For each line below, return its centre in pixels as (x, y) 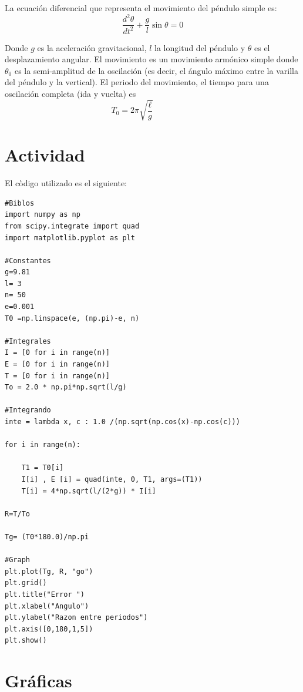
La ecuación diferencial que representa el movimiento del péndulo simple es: (141, 8)
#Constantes (28, 261)
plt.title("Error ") (45, 594)
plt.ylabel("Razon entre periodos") (76, 618)
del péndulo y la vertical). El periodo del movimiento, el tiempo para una (137, 82)
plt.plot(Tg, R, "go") (49, 571)
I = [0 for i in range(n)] (57, 353)
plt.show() (26, 641)
